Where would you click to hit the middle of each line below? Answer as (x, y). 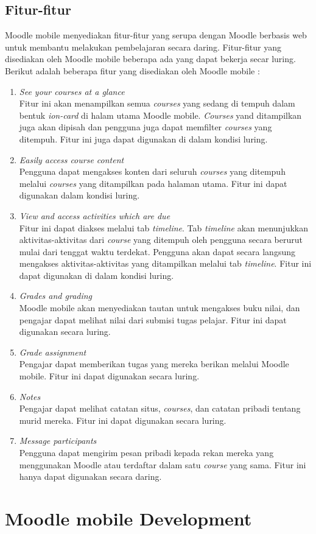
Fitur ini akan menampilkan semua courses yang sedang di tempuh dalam (157, 103)
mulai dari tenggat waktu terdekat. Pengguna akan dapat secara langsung (157, 251)
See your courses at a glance (72, 91)
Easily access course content (72, 159)
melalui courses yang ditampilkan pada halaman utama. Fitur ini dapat (153, 183)
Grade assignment (53, 352)
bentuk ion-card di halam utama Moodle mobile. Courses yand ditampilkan (160, 115)
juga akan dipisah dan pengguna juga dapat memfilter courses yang (146, 127)
